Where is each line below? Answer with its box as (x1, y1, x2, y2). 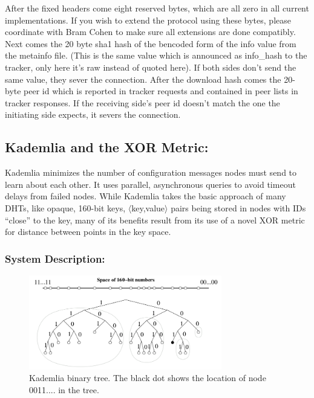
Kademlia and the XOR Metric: (5, 138, 209, 156)
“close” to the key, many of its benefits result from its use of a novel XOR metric (5, 213, 305, 226)
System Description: (5, 251, 105, 266)
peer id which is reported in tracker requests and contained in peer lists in (24, 85, 298, 97)
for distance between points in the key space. (5, 225, 171, 238)
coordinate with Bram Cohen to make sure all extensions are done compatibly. (5, 25, 296, 38)
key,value (131, 201, 165, 214)
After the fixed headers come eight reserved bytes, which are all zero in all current (5, 2, 309, 14)
